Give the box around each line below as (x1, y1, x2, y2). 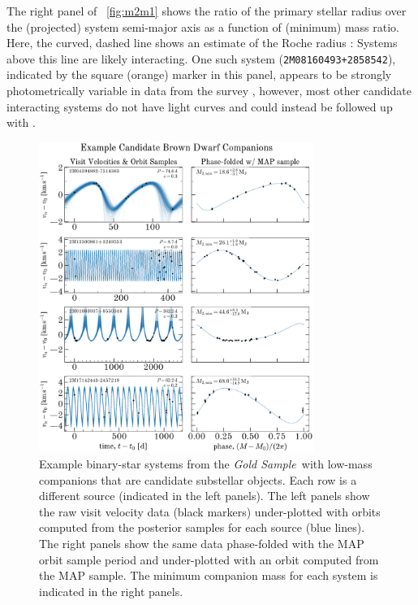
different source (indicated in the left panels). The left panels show (39, 487, 370, 504)
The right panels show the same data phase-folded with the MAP (39, 535, 364, 552)
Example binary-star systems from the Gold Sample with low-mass (39, 455, 373, 472)
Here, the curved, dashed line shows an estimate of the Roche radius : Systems (6, 34, 398, 51)
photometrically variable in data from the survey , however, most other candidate (6, 82, 412, 99)
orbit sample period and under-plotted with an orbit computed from (39, 551, 379, 568)
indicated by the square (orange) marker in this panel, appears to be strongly (6, 66, 392, 83)
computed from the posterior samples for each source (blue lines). (39, 519, 365, 536)
